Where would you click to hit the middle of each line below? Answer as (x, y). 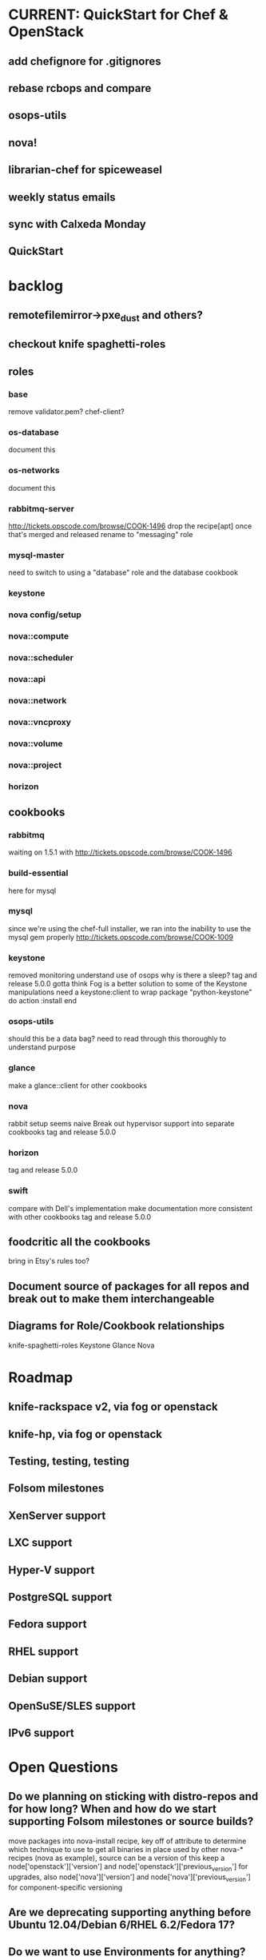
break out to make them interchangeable (111, 1299)
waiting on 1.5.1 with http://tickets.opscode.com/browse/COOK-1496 (121, 852)
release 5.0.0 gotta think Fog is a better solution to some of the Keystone (128, 984)
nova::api (27, 679)
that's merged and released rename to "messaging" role (101, 535)
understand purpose (42, 1047)
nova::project (35, 765)
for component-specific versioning (66, 1887)
